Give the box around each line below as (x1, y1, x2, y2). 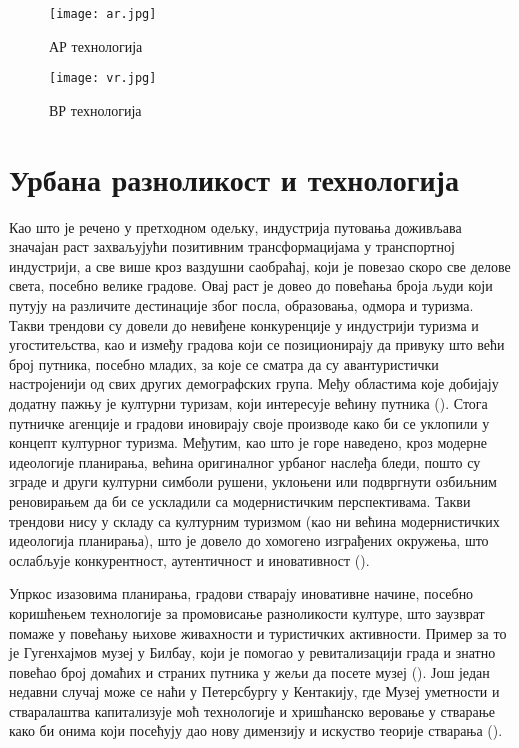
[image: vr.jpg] (49, 71, 157, 86)
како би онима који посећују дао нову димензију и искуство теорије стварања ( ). (9, 720, 503, 741)
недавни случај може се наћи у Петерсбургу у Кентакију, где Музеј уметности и (9, 681, 500, 702)
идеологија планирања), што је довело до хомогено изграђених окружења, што (9, 530, 489, 551)
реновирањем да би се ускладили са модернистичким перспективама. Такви (9, 490, 471, 511)
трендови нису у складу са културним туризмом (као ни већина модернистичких (9, 510, 500, 531)
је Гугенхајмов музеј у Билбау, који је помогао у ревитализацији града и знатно (9, 642, 496, 663)
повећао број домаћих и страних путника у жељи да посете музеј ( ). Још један (9, 661, 490, 682)
